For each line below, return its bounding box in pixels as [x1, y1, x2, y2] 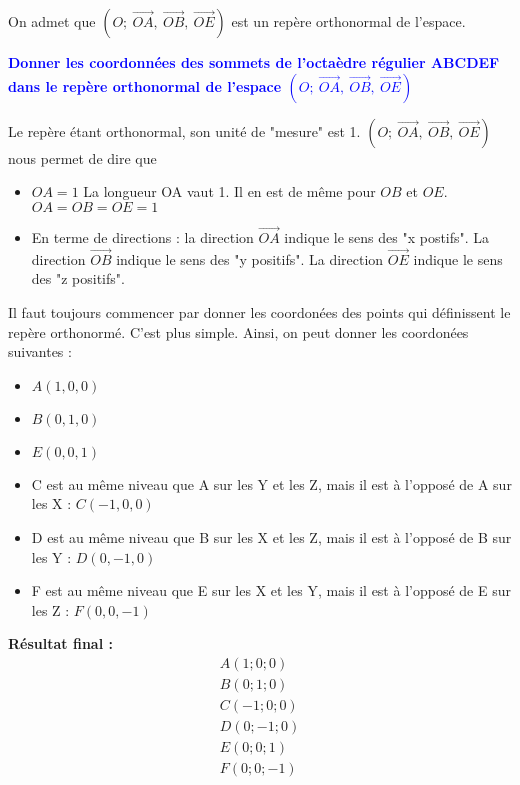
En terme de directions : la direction [31, 227, 254, 247]
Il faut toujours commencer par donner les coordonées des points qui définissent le [8, 302, 511, 322]
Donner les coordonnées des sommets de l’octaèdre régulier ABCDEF [8, 52, 500, 72]
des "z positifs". [31, 268, 125, 289]
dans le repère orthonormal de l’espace [8, 75, 282, 96]
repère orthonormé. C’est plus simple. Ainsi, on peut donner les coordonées [8, 321, 469, 342]
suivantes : [8, 341, 72, 362]
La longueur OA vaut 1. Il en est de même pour [83, 181, 376, 202]
